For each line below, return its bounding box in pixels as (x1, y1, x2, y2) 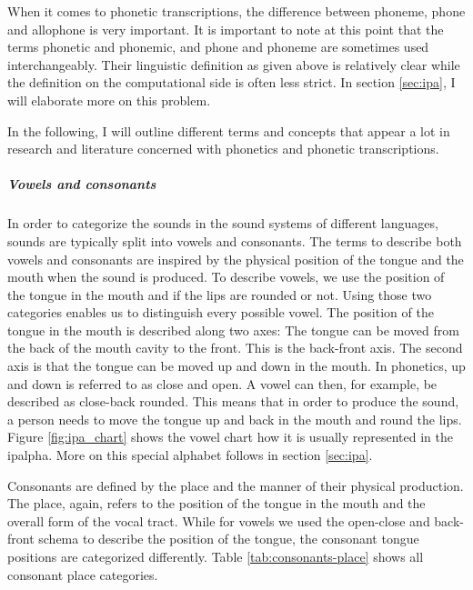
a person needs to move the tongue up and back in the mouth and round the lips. (7, 409, 462, 428)
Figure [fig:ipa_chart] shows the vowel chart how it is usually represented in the (7, 427, 453, 446)
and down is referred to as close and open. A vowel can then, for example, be (7, 374, 438, 393)
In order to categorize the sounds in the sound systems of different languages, (7, 214, 438, 233)
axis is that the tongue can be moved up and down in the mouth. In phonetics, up (7, 356, 466, 375)
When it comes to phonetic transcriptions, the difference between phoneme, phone (7, 2, 466, 20)
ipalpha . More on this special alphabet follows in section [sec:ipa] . (7, 445, 373, 465)
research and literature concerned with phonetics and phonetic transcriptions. (7, 139, 439, 158)
